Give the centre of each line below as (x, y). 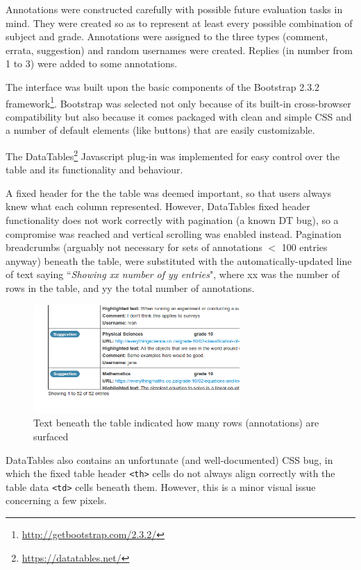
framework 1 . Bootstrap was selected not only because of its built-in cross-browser (178, 102)
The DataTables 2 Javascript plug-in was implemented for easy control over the (173, 155)
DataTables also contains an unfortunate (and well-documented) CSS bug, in (169, 459)
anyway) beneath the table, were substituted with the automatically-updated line (179, 260)
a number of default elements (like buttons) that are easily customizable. (160, 130)
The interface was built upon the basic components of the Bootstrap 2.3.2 (163, 86)
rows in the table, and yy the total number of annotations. (130, 288)
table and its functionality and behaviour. (94, 170)
